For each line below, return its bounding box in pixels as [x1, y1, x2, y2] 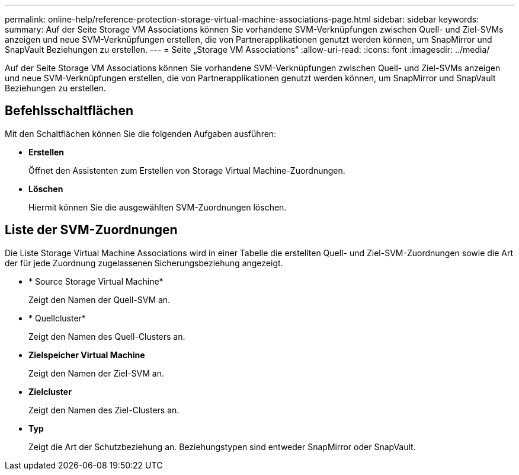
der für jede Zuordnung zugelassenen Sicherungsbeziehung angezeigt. [5, 257, 283, 268]
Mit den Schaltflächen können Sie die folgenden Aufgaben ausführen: [5, 128, 277, 139]
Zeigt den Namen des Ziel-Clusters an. [28, 404, 180, 415]
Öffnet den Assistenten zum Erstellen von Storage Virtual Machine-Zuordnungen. [28, 165, 345, 176]
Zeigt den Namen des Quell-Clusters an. [28, 331, 185, 342]
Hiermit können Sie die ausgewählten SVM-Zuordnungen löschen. [28, 202, 287, 212]
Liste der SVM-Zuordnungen [5, 222, 178, 238]
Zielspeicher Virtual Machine [28, 349, 145, 360]
